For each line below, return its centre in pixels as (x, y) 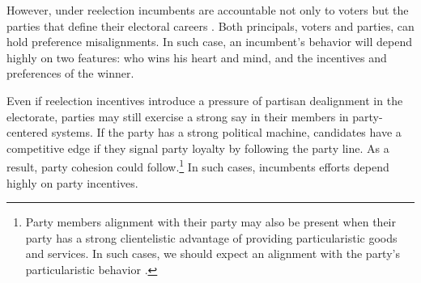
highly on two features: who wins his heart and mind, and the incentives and (197, 57)
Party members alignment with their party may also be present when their (210, 222)
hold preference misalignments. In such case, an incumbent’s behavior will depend (210, 42)
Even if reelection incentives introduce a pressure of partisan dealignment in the (205, 100)
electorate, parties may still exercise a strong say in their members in (178, 116)
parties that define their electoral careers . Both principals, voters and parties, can (210, 25)
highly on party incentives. (72, 182)
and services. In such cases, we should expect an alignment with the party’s (213, 253)
